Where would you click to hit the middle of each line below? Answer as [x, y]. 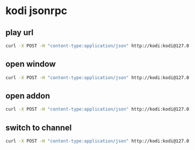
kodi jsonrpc [37, 11]
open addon [28, 96]
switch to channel [39, 127]
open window [31, 64]
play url [20, 33]
